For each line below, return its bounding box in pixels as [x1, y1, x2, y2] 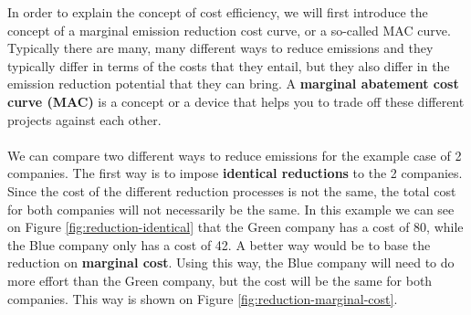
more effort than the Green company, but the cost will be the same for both [7, 270, 433, 289]
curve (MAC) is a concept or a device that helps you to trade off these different [7, 91, 465, 110]
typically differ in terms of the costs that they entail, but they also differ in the [7, 56, 450, 75]
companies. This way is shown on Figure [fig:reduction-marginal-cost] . [7, 289, 398, 308]
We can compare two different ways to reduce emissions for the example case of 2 [7, 145, 462, 164]
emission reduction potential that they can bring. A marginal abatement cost [7, 74, 459, 93]
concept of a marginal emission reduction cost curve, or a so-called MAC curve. [7, 20, 451, 39]
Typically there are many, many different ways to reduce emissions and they [7, 38, 434, 58]
